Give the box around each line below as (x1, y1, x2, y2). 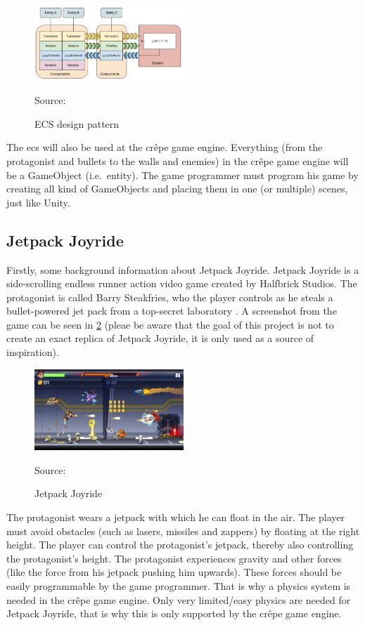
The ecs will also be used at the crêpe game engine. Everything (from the (6, 140, 323, 154)
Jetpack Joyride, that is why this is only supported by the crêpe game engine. (6, 606, 342, 621)
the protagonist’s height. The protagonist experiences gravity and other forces (6, 551, 342, 565)
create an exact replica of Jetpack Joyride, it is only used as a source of (6, 331, 314, 346)
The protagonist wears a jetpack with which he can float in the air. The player (6, 509, 345, 524)
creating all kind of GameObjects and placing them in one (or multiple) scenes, (6, 181, 348, 196)
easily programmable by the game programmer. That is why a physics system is (6, 578, 351, 593)
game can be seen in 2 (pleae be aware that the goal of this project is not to (6, 317, 334, 331)
